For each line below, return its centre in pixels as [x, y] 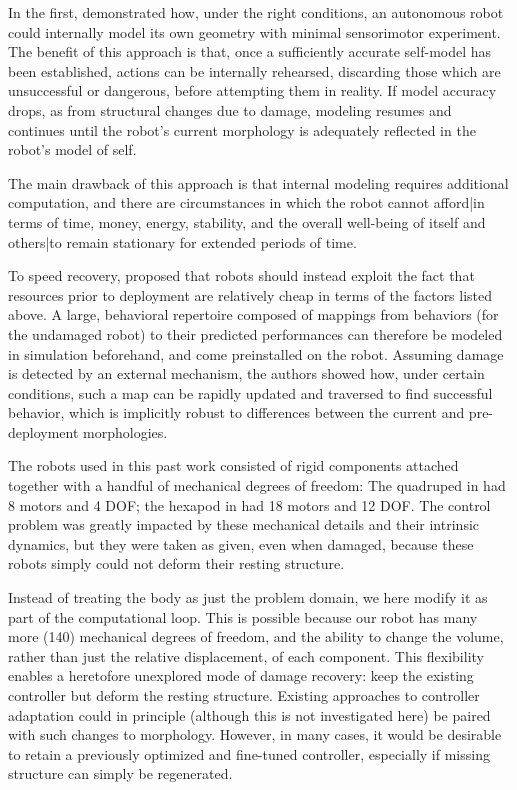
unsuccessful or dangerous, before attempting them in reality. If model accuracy [252, 90]
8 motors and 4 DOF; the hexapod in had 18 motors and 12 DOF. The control [249, 504]
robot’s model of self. [72, 149]
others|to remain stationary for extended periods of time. [182, 241]
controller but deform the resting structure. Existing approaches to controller [244, 695]
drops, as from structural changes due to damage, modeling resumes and [230, 109]
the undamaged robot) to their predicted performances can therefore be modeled [255, 333]
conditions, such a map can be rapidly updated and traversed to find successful [250, 392]
